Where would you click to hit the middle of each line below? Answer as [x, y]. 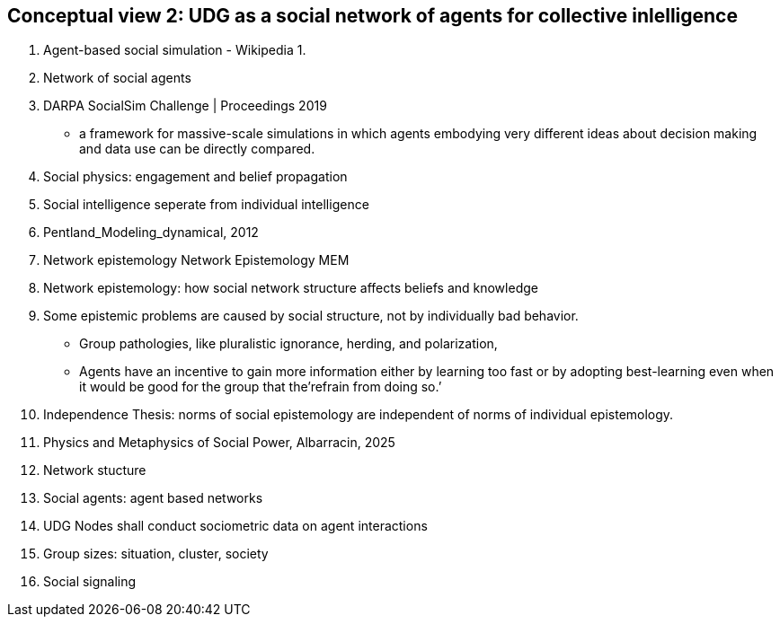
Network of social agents [117, 78]
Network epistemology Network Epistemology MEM [196, 260]
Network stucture [95, 470]
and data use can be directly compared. [197, 149]
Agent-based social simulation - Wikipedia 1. [175, 50]
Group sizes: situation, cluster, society [156, 554]
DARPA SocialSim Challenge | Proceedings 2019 [185, 106]
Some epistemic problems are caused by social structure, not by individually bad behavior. [311, 316]
